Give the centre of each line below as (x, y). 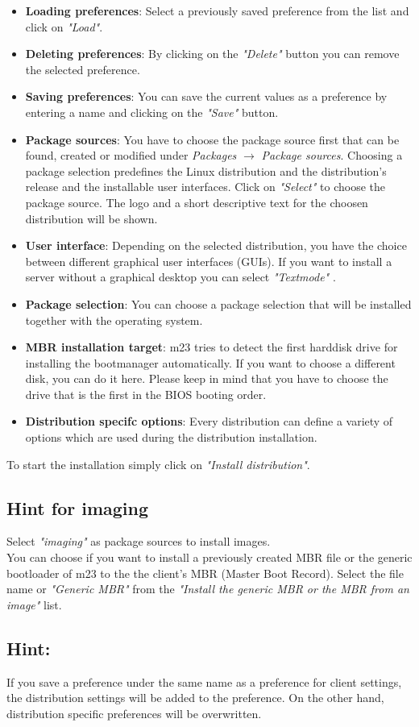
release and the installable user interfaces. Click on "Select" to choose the (205, 187)
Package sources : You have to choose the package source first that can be (212, 139)
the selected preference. (83, 69)
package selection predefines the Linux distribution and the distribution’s (206, 170)
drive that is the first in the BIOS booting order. (146, 394)
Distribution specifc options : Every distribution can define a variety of (209, 421)
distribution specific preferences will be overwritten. (134, 713)
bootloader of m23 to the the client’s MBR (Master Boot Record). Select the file (205, 573)
